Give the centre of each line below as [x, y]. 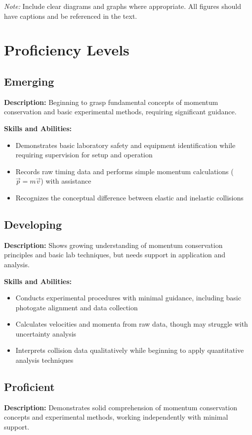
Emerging [29, 81]
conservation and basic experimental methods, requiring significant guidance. [120, 112]
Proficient [29, 387]
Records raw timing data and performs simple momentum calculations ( [125, 171]
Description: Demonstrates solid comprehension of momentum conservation [121, 407]
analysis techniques [44, 360]
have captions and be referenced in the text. [71, 16]
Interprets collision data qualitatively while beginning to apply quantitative [130, 350]
